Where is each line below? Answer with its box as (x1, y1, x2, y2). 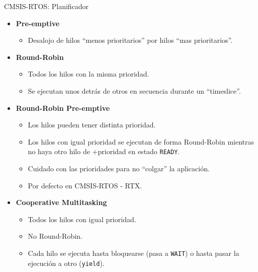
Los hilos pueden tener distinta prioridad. (28, 119, 156, 130)
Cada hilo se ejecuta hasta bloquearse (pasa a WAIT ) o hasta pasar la (28, 247, 239, 258)
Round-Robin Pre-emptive (16, 102, 110, 113)
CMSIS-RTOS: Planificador (4, 1, 89, 11)
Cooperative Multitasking (16, 197, 107, 208)
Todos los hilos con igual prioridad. (28, 214, 136, 224)
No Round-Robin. (28, 231, 82, 241)
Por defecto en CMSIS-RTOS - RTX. (28, 180, 142, 190)
